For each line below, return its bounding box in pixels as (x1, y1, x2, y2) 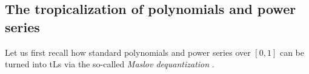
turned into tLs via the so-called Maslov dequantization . (5, 58, 214, 70)
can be (279, 45, 304, 58)
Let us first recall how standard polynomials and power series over (5, 45, 251, 58)
